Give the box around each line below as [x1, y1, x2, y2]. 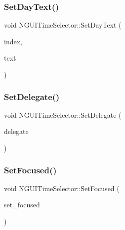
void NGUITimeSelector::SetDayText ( [4, 20, 122, 30]
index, [4, 36, 22, 46]
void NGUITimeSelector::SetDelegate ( [4, 109, 122, 120]
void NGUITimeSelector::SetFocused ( [4, 183, 120, 193]
